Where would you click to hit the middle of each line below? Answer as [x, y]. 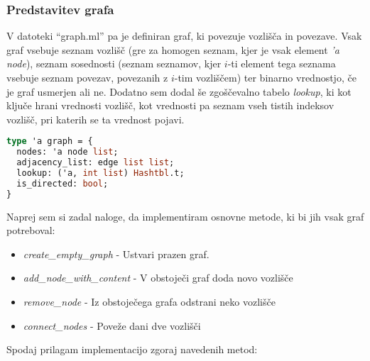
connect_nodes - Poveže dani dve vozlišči [112, 325]
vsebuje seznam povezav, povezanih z [87, 77]
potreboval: [31, 230]
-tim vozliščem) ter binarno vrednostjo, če [265, 77]
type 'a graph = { [50, 141]
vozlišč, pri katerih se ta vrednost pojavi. [96, 119]
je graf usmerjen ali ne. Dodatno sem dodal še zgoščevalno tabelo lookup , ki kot [179, 91]
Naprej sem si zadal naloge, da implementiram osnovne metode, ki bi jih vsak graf [185, 216]
